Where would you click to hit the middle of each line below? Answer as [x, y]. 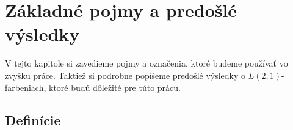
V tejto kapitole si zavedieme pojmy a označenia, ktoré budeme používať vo [146, 63]
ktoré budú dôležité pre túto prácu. [115, 87]
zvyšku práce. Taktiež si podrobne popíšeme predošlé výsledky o [125, 75]
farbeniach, [26, 87]
